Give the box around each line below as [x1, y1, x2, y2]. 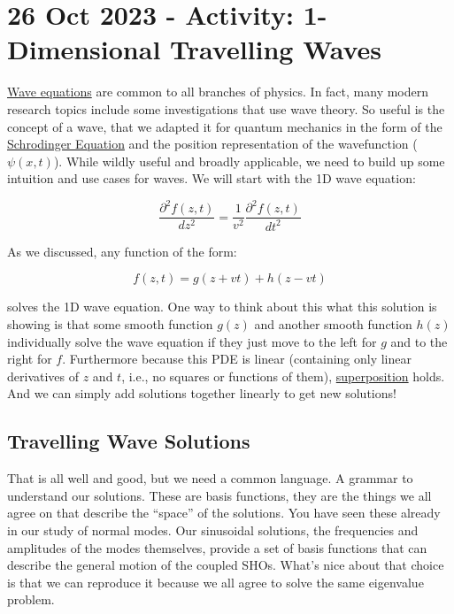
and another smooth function [254, 314, 412, 333]
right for [7, 349, 52, 368]
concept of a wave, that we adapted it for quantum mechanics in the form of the [7, 117, 442, 135]
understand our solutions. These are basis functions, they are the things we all [7, 486, 432, 504]
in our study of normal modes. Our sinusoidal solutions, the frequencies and [7, 520, 419, 539]
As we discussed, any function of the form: [7, 242, 237, 260]
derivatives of [7, 366, 80, 385]
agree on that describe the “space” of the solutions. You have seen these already [7, 503, 441, 522]
